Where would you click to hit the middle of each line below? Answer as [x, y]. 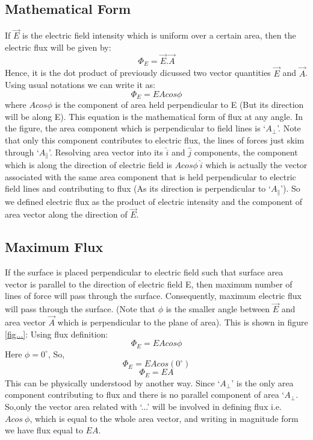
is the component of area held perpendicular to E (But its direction [179, 105]
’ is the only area [262, 382]
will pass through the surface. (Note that [80, 309]
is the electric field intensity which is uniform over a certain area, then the [159, 35]
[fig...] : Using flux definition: [57, 334]
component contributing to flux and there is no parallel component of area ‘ [145, 394]
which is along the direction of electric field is [88, 164]
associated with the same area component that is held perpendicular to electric [150, 176]
